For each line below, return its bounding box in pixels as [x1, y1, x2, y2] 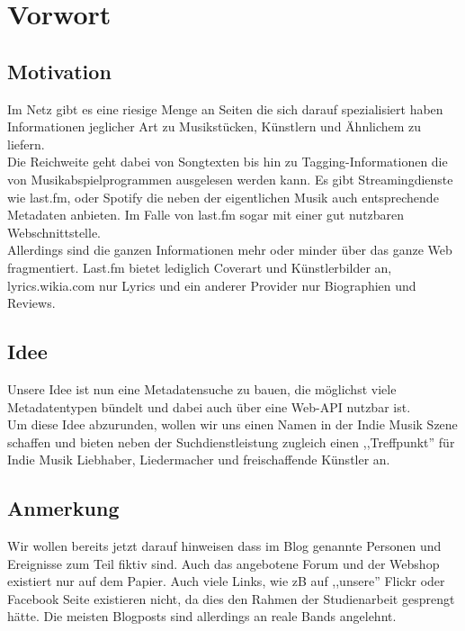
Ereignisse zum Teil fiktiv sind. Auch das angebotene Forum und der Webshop [7, 554, 440, 572]
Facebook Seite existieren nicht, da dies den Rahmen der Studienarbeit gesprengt [7, 589, 455, 608]
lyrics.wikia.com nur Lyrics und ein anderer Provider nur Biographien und [7, 275, 416, 294]
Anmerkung [7, 494, 120, 522]
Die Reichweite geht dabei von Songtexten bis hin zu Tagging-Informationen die [7, 152, 448, 171]
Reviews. [7, 293, 56, 312]
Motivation [7, 57, 112, 85]
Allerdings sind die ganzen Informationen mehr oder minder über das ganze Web [7, 240, 452, 259]
